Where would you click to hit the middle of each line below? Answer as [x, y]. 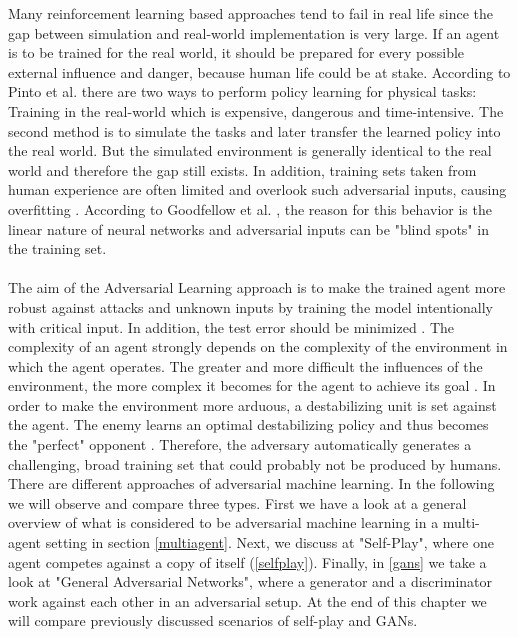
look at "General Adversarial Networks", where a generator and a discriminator [250, 581]
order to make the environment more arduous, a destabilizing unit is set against [252, 404]
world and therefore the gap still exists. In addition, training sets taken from [242, 169]
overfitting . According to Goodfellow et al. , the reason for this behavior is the [250, 208]
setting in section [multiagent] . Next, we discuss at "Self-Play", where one [269, 542]
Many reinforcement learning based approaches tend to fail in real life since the [250, 13]
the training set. [57, 248]
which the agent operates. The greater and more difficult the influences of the [245, 365]
